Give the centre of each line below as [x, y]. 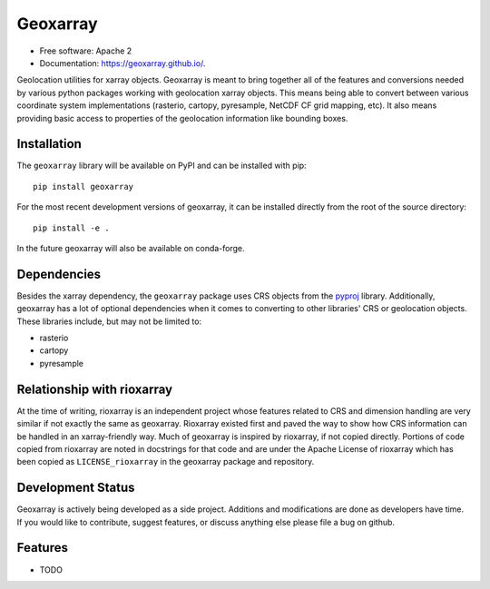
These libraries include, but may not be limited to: [109, 321]
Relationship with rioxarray [94, 389]
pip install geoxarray [83, 187]
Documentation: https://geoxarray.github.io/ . [122, 63]
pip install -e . [71, 228]
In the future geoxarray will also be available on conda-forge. [131, 248]
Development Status [76, 488]
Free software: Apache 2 [86, 51]
